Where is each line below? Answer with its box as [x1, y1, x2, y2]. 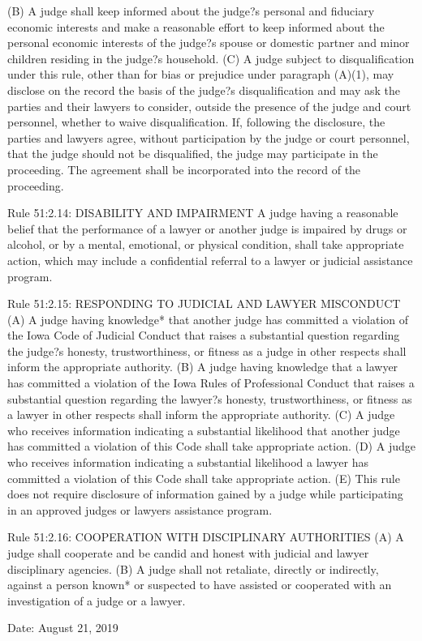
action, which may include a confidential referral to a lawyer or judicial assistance [7, 251, 413, 268]
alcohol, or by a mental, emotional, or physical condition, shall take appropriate [7, 236, 404, 253]
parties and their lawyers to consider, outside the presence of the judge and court [7, 97, 411, 114]
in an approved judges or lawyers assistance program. [7, 501, 273, 518]
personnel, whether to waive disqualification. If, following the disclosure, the [7, 113, 385, 130]
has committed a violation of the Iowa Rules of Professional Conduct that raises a [7, 374, 415, 391]
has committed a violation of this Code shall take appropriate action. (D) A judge [7, 438, 416, 455]
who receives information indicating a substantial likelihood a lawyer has [7, 454, 368, 471]
